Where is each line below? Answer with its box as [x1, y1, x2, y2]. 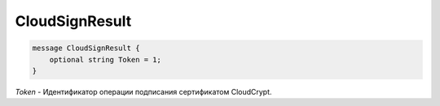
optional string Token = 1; [49, 55, 162, 64]
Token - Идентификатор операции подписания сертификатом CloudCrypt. [15, 87, 272, 96]
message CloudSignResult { [32, 44, 140, 53]
